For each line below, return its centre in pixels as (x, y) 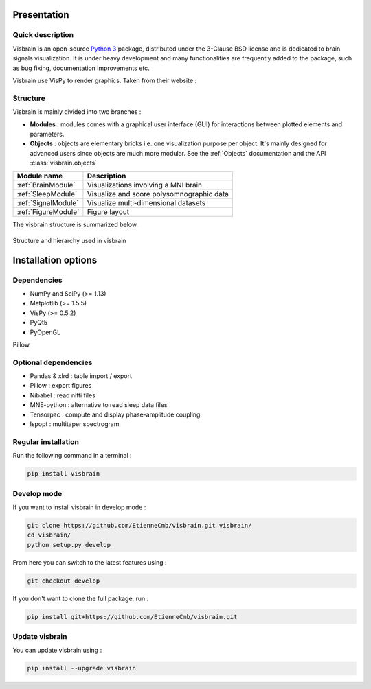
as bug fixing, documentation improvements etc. (81, 68)
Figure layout (108, 212)
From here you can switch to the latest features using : (90, 562)
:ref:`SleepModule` (47, 194)
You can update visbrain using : (57, 650)
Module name (40, 176)
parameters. (47, 134)
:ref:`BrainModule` (46, 185)
